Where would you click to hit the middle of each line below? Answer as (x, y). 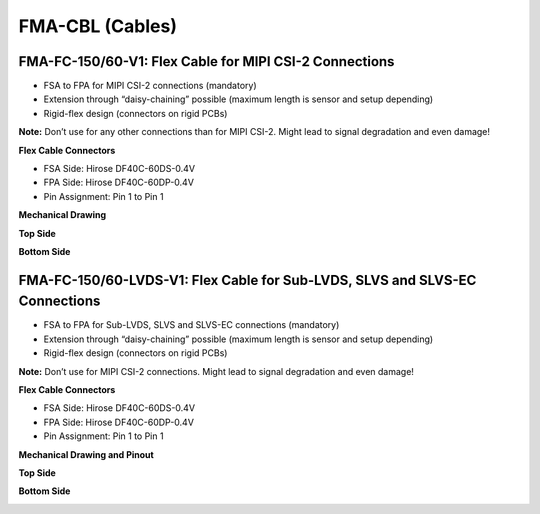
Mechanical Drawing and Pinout (86, 454)
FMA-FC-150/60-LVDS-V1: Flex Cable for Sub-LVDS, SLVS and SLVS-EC (247, 280)
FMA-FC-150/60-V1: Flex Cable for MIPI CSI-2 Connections (206, 61)
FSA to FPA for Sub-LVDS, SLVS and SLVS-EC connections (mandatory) (191, 325)
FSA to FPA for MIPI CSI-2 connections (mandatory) (150, 86)
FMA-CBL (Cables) (97, 26)
